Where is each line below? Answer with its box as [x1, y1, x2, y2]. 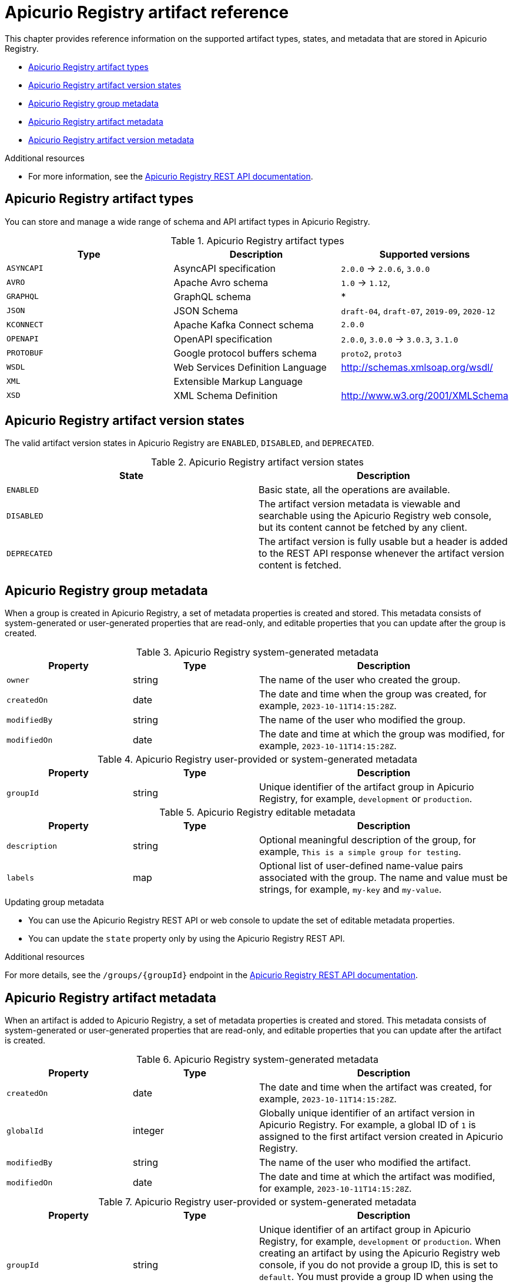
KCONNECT [6, 320, 43, 330]
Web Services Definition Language [173, 361, 327, 373]
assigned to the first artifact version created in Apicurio [259, 1131, 503, 1143]
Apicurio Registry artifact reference [5, 2, 289, 22]
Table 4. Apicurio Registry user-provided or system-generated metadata [98, 753, 417, 766]
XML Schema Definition [173, 389, 278, 401]
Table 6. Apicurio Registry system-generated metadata [136, 1053, 379, 1066]
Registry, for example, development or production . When [259, 1235, 501, 1248]
